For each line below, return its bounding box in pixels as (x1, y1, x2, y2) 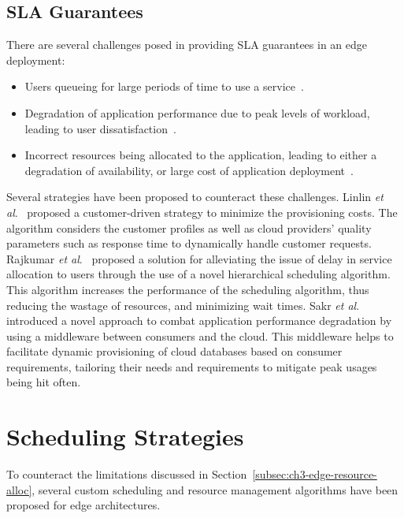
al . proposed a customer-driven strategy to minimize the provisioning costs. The (6, 203, 398, 220)
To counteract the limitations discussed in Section (6, 466, 247, 483)
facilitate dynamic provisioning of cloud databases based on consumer (6, 343, 343, 360)
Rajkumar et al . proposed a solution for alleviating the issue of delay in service (6, 250, 392, 266)
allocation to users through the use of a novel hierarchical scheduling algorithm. (6, 266, 391, 282)
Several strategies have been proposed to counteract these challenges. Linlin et (6, 188, 384, 205)
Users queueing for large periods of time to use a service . (24, 78, 304, 95)
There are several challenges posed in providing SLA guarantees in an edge (6, 36, 368, 53)
